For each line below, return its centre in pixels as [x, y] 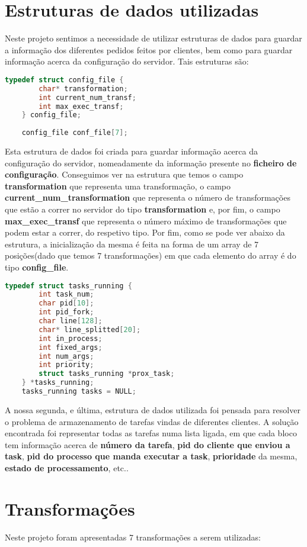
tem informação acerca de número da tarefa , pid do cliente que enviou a [148, 444]
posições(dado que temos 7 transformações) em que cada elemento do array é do [151, 255]
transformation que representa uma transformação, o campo [118, 186]
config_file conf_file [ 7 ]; [75, 133]
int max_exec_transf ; [81, 106]
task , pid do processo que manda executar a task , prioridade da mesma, [151, 456]
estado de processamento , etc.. [67, 467]
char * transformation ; [83, 89]
